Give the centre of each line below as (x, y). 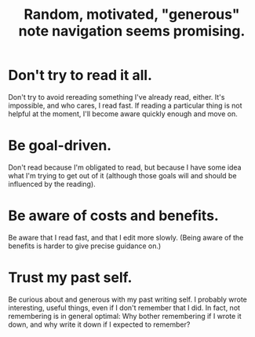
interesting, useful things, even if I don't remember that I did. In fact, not (124, 307)
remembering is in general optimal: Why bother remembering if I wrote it (125, 316)
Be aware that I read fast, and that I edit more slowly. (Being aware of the (126, 237)
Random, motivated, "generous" (132, 15)
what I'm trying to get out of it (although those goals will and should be (122, 175)
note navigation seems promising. (132, 31)
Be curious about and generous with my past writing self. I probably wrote (127, 299)
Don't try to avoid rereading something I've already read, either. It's (117, 97)
